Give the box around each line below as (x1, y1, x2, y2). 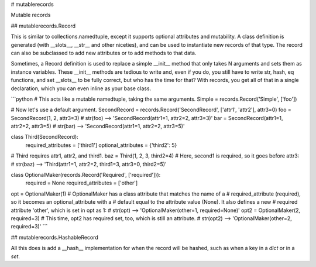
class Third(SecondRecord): (11, 133, 78, 141)
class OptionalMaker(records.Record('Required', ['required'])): (11, 172, 161, 179)
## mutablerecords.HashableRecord (11, 234, 99, 241)
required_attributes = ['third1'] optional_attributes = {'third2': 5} (25, 141, 177, 149)
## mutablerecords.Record (11, 22, 76, 29)
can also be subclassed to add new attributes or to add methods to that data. (11, 49, 197, 56)
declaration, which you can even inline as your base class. (11, 85, 152, 92)
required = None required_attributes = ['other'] (25, 179, 138, 187)
